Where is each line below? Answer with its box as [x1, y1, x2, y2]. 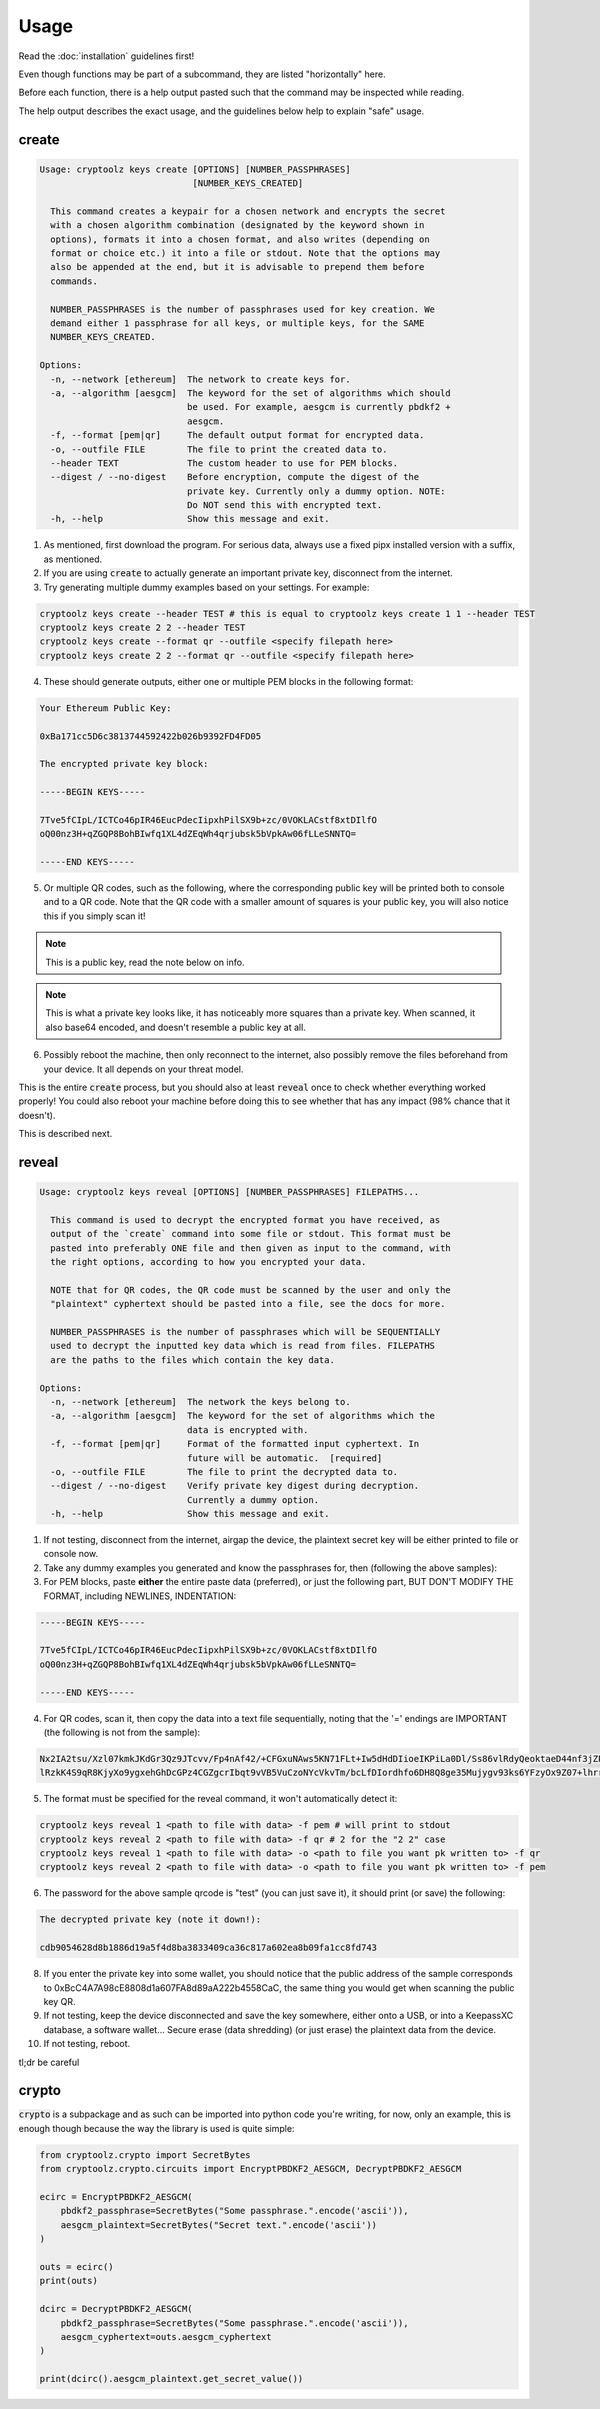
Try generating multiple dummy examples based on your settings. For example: [43, 581, 370, 593]
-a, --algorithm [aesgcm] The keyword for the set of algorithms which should [50, 387, 452, 399]
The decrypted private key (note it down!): [39, 1914, 262, 1925]
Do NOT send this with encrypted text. [186, 500, 383, 511]
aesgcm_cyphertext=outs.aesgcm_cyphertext [60, 2331, 272, 2342]
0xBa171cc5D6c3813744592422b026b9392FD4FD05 [39, 730, 262, 742]
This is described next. [18, 1128, 113, 1140]
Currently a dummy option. [186, 1494, 320, 1505]
